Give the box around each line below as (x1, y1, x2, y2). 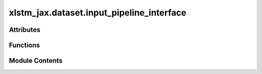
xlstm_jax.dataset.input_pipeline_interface (9, 7, 187, 18)
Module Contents (9, 57, 63, 65)
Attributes (9, 26, 41, 34)
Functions (9, 41, 40, 49)
